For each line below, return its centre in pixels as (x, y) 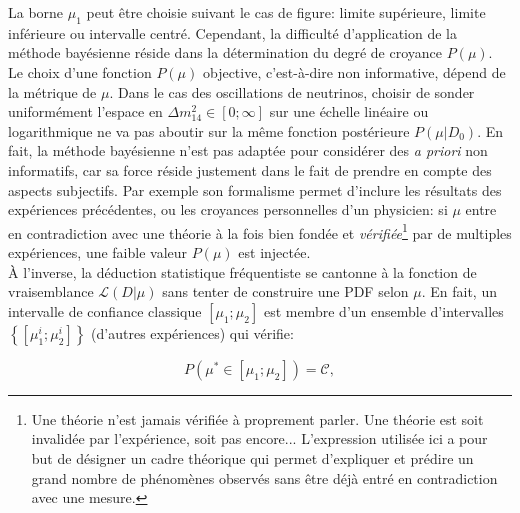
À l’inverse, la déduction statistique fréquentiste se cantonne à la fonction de (242, 271)
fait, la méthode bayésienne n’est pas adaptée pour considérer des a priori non (248, 150)
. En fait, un (459, 291)
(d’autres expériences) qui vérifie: (192, 332)
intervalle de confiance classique (105, 310)
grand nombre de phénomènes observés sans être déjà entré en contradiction (264, 477)
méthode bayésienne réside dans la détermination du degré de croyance (225, 52)
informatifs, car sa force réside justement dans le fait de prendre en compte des (250, 169)
